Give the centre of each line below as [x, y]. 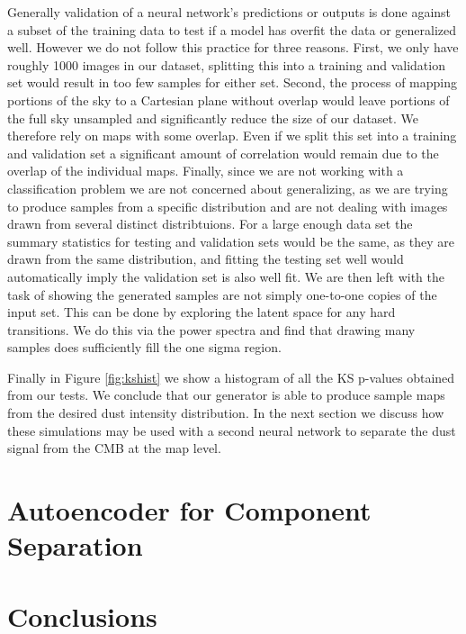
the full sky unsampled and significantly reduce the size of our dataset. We [213, 118]
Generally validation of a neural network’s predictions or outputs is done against [229, 12]
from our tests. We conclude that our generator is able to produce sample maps [226, 395]
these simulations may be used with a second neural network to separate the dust [232, 430]
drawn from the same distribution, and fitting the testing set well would [206, 259]
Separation [75, 545]
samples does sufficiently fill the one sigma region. [144, 347]
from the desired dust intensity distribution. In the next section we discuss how [226, 413]
